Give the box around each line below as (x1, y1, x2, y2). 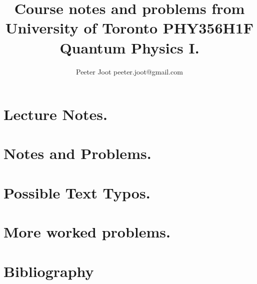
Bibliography (3, 260, 94, 281)
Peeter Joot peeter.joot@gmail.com (76, 66, 183, 76)
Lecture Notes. (3, 104, 107, 124)
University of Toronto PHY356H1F (5, 17, 254, 38)
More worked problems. (3, 221, 170, 242)
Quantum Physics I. (59, 37, 199, 57)
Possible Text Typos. (3, 182, 150, 202)
